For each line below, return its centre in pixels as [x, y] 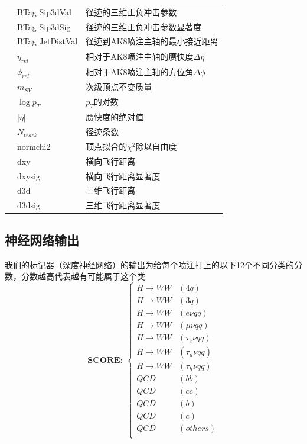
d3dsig [29, 205]
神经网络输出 [42, 239]
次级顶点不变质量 [119, 87]
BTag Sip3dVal [44, 12]
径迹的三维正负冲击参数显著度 [144, 26]
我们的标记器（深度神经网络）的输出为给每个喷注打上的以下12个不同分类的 [149, 264]
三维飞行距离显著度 [123, 205]
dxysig [29, 176]
